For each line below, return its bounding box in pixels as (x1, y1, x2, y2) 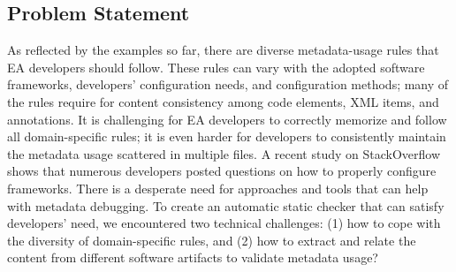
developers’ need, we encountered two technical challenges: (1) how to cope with (7, 214, 441, 232)
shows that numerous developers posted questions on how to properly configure (7, 162, 437, 180)
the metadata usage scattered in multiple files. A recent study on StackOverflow (7, 144, 440, 162)
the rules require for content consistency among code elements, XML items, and (7, 92, 439, 110)
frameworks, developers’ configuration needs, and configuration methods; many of (7, 75, 449, 94)
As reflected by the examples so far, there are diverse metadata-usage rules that (7, 41, 439, 59)
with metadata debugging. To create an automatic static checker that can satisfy (7, 196, 445, 215)
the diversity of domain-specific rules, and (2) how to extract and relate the (7, 230, 416, 249)
